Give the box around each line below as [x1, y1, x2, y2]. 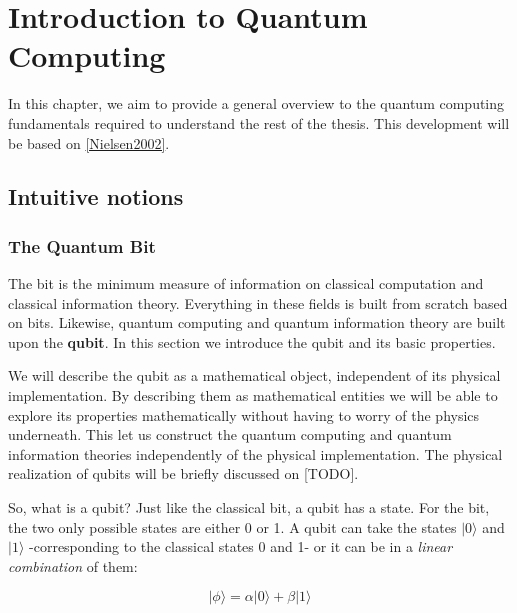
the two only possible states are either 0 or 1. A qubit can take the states [8, 516, 457, 537]
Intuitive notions [8, 181, 184, 212]
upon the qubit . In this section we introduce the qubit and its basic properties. [8, 331, 496, 352]
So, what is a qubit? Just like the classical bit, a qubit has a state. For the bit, [8, 497, 490, 518]
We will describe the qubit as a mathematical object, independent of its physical [8, 365, 501, 386]
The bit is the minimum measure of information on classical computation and [8, 273, 484, 294]
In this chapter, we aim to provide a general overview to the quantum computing [8, 93, 505, 114]
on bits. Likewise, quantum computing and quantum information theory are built [8, 312, 506, 333]
